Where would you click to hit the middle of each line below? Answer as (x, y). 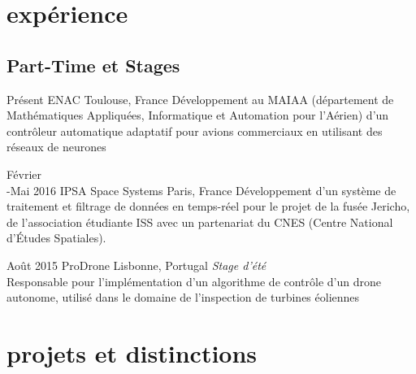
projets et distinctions (132, 352)
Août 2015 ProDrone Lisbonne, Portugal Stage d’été (136, 265)
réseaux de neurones (56, 147)
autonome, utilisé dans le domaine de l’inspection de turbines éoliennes (183, 297)
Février (24, 174)
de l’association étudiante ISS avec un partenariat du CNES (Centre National (200, 222)
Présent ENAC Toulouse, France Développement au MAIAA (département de (200, 99)
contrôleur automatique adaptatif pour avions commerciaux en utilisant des (195, 130)
